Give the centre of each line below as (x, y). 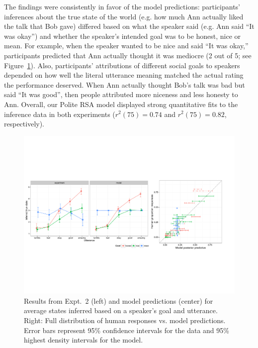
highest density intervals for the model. (84, 340)
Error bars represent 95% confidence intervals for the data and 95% (127, 330)
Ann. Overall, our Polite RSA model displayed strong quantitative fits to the (121, 104)
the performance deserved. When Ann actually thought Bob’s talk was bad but (125, 84)
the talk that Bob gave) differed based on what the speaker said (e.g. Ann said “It (129, 26)
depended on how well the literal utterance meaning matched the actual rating (124, 75)
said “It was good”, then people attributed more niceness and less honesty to (121, 94)
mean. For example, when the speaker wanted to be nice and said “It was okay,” (126, 46)
